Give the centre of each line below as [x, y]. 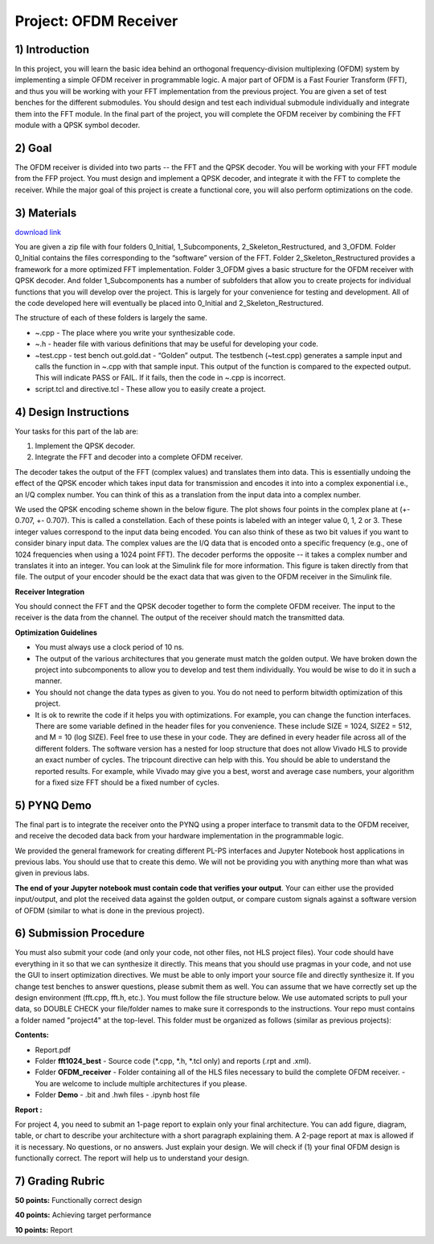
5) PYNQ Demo [53, 805]
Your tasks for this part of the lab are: [77, 431]
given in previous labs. [52, 873]
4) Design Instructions [72, 412]
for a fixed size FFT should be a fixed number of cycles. [127, 782]
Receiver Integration [49, 591]
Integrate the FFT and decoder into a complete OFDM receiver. [139, 457]
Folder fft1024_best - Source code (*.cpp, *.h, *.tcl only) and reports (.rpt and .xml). [173, 1061]
